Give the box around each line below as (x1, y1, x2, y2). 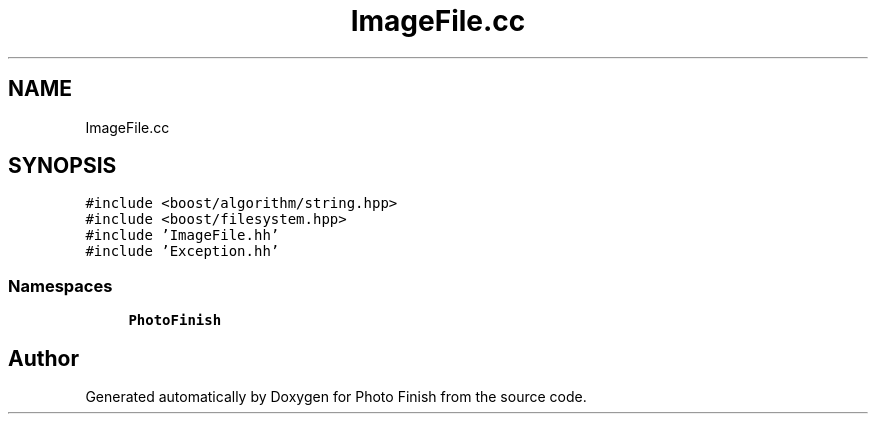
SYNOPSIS (8, 153, 117, 179)
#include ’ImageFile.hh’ (85, 227, 280, 244)
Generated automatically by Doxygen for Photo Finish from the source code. (85, 388, 587, 406)
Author (8, 345, 79, 371)
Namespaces (8, 275, 113, 296)
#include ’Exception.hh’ (85, 243, 280, 260)
